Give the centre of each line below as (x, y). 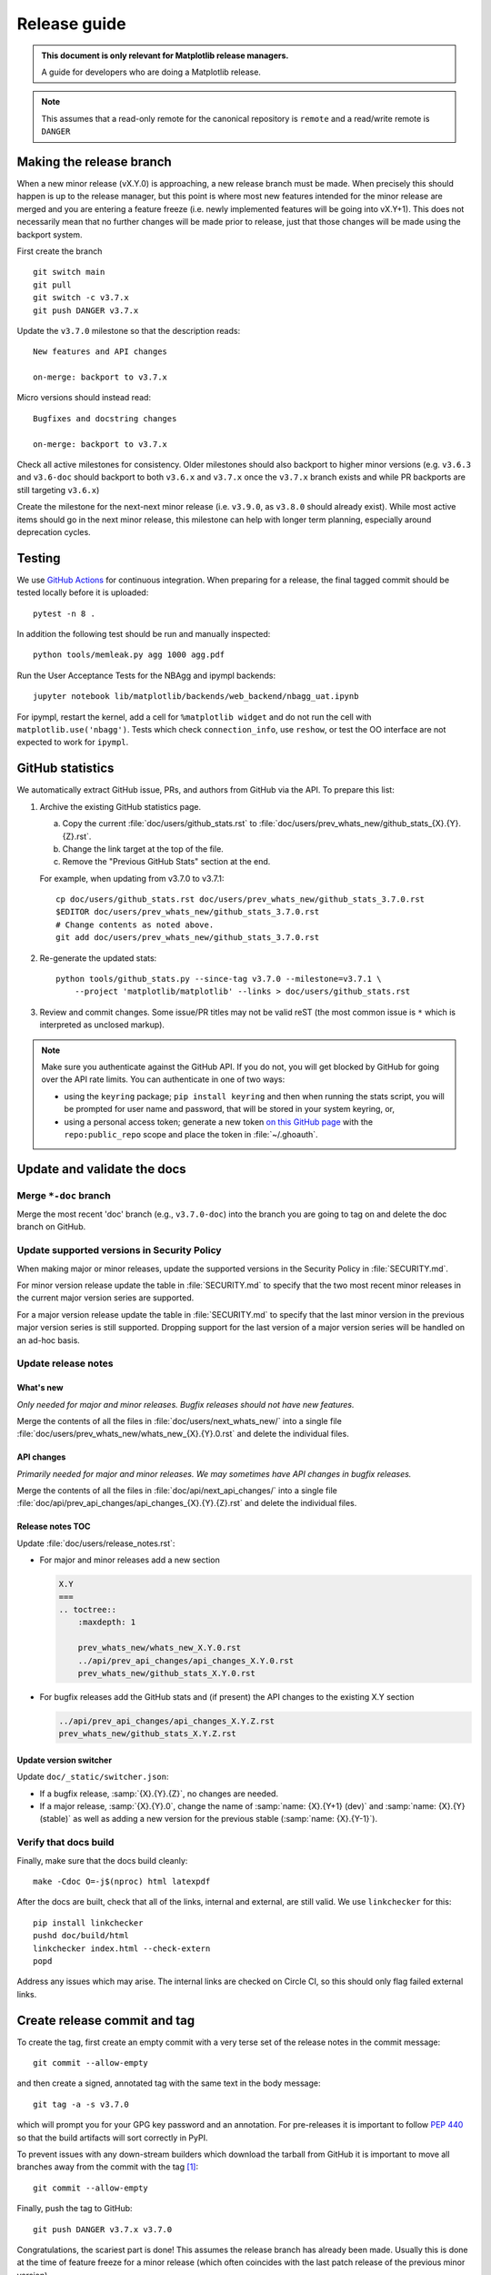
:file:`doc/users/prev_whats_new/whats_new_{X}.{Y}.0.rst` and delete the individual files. (183, 1434)
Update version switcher (65, 1760)
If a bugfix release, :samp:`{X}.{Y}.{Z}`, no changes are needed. (159, 1794)
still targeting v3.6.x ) (58, 490)
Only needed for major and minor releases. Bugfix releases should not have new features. (185, 1404)
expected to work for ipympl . (73, 743)
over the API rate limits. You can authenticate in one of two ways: (163, 1079)
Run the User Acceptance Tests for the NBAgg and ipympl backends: (146, 675)
